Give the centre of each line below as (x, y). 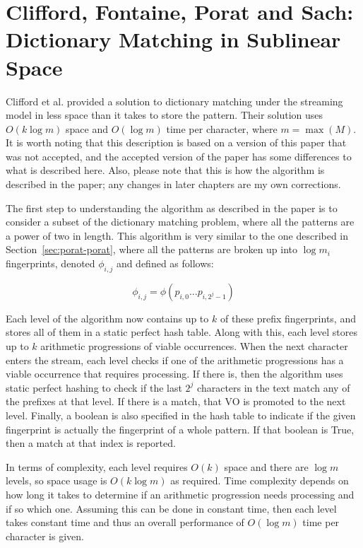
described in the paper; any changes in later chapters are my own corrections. (173, 184)
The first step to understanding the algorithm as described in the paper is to (172, 208)
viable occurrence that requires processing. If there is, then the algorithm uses (174, 374)
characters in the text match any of (274, 387)
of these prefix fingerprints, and (288, 318)
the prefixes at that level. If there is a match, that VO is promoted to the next (176, 401)
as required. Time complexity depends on (260, 480)
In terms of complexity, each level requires (97, 466)
